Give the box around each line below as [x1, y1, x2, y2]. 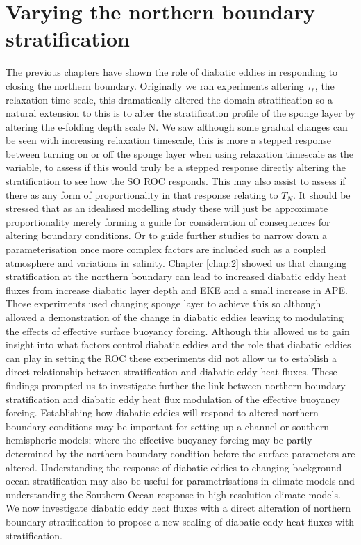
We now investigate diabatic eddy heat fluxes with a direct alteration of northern [6, 501, 351, 515]
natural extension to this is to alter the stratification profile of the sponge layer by [6, 106, 355, 120]
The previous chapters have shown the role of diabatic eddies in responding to [6, 65, 338, 79]
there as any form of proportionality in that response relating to [6, 187, 278, 202]
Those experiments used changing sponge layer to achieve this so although [6, 296, 321, 311]
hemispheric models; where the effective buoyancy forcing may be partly [6, 432, 312, 447]
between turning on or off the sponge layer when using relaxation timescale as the [6, 146, 353, 161]
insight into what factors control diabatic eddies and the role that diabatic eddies [6, 337, 351, 352]
